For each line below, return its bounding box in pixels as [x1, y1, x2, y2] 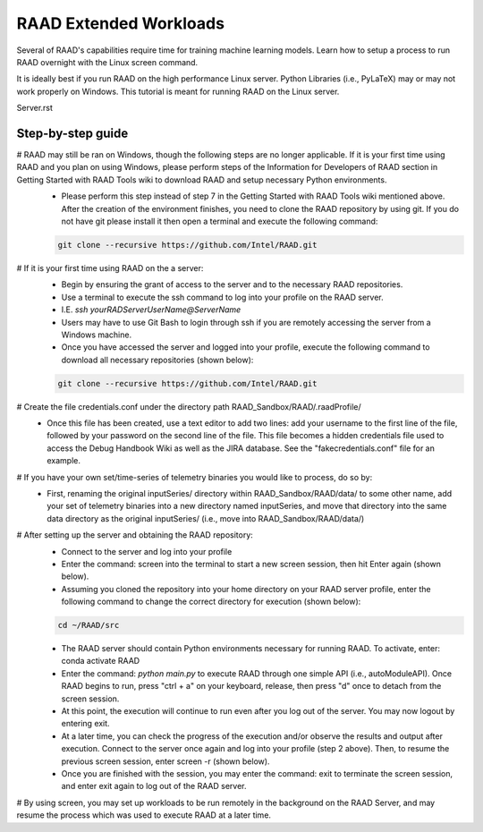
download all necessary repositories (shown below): [61, 354, 254, 365]
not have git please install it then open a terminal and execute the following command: [61, 216, 378, 226]
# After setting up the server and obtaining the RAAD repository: [16, 530, 254, 540]
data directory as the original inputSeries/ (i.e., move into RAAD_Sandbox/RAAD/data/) [47, 513, 365, 523]
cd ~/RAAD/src [57, 620, 120, 631]
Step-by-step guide [16, 125, 129, 140]
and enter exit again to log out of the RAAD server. [61, 781, 247, 792]
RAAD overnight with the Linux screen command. [16, 56, 199, 67]
